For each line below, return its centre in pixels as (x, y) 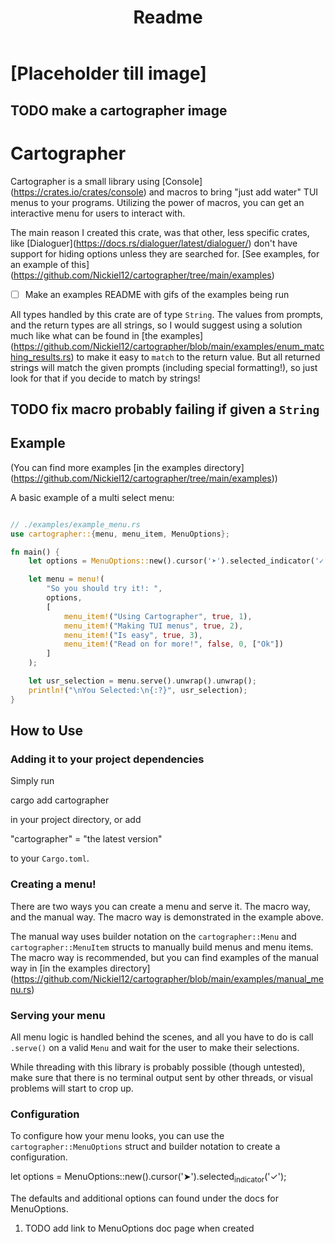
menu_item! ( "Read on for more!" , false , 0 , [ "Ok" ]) (173, 644)
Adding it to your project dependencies (107, 759)
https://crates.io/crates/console (78, 192)
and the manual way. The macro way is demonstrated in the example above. (167, 917)
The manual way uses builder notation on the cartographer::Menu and (153, 936)
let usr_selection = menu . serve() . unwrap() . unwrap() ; (142, 681)
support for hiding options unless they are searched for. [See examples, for (165, 253)
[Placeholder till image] (108, 73)
